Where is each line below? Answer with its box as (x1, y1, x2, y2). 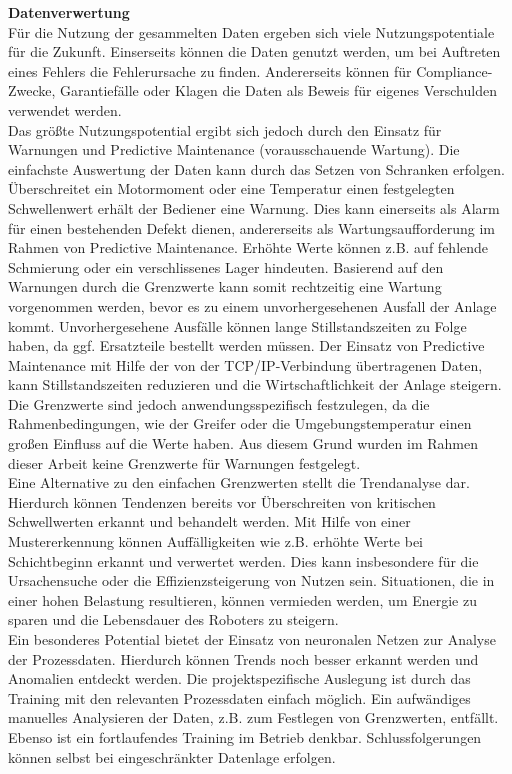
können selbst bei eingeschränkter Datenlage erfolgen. (8, 746, 336, 767)
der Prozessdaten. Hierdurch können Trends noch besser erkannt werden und (8, 648, 479, 669)
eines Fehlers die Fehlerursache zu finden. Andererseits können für (8, 60, 412, 81)
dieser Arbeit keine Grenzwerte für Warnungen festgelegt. (8, 452, 361, 473)
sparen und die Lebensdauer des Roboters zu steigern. (8, 609, 339, 630)
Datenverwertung (8, 2, 130, 22)
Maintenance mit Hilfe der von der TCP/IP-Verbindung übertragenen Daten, (8, 354, 483, 375)
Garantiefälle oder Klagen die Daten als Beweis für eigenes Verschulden (60, 80, 497, 101)
